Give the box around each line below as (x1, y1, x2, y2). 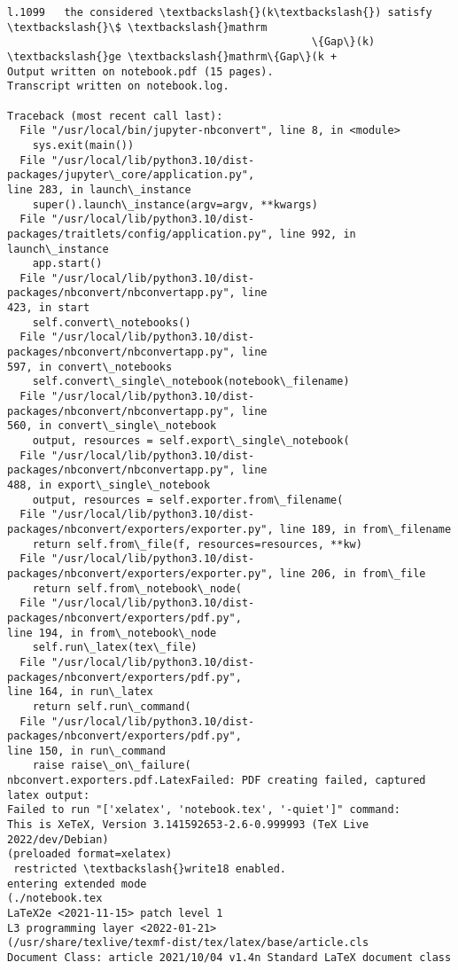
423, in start (7, 301, 90, 315)
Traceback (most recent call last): (7, 109, 223, 122)
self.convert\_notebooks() (32, 316, 191, 329)
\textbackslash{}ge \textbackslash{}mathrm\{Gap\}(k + (7, 50, 338, 63)
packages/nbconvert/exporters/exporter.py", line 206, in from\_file (7, 567, 426, 580)
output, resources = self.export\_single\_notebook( (32, 434, 350, 448)
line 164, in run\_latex (7, 685, 153, 699)
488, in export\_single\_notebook (7, 479, 211, 491)
